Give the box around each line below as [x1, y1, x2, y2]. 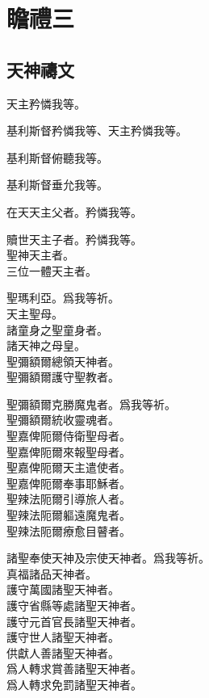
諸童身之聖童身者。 [6, 321, 108, 338]
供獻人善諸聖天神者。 [6, 644, 119, 661]
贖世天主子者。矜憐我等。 [6, 230, 142, 247]
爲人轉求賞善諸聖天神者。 [6, 660, 142, 677]
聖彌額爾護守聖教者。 [6, 368, 119, 385]
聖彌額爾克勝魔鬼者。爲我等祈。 [6, 395, 176, 412]
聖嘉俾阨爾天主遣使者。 [6, 459, 131, 476]
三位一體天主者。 [6, 262, 97, 279]
